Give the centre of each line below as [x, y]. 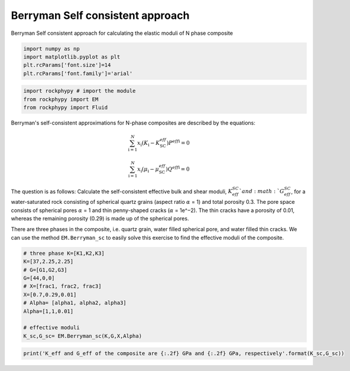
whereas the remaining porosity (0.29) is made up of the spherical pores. [100, 219]
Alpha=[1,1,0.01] [48, 311]
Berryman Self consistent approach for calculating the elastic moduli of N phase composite [122, 33]
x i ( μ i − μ [148, 170]
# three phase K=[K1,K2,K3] [64, 253]
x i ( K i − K [148, 144]
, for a [298, 191]
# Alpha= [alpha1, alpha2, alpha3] [75, 303]
